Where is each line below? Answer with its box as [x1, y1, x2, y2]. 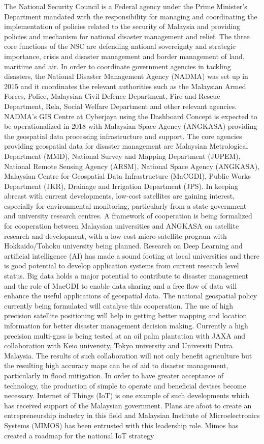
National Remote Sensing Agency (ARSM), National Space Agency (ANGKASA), [4, 160, 260, 171]
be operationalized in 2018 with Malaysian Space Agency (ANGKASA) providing [4, 121, 257, 131]
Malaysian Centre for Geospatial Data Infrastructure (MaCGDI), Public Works [4, 171, 251, 181]
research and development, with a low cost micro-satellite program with [4, 230, 227, 241]
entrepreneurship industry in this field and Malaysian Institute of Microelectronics [4, 410, 260, 421]
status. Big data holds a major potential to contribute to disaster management [4, 270, 248, 281]
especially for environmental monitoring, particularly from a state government [4, 200, 247, 211]
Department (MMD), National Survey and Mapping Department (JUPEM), [4, 150, 241, 161]
